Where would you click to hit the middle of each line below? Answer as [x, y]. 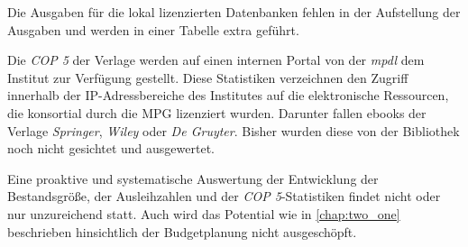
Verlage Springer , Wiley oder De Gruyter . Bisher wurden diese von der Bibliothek [234, 130]
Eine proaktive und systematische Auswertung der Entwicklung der [193, 178]
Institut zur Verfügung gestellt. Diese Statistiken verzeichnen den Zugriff [208, 77]
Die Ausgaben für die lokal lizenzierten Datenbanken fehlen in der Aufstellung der [234, 12]
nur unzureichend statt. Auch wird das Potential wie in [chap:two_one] [204, 213]
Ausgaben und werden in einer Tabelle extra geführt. [153, 29]
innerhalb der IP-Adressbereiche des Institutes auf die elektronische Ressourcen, [228, 95]
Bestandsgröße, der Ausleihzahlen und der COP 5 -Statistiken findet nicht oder [224, 196]
